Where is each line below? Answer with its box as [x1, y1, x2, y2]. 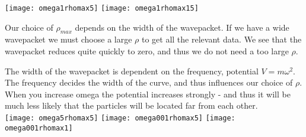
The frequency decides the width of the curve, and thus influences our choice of [5, 76, 293, 89]
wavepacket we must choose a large [5, 33, 132, 45]
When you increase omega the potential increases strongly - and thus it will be [5, 87, 291, 100]
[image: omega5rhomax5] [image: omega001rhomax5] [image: [5, 114, 235, 123]
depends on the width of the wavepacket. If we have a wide [75, 21, 289, 33]
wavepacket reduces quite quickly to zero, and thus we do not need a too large [5, 45, 289, 57]
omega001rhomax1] [5, 123, 73, 132]
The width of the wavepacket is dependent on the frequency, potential [5, 64, 259, 77]
